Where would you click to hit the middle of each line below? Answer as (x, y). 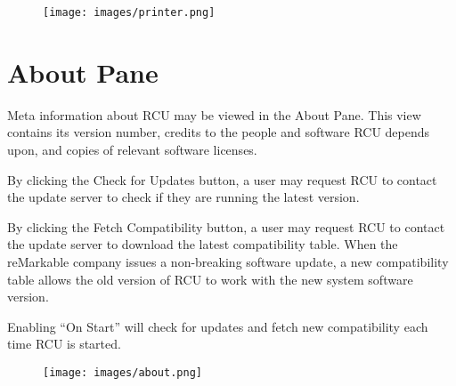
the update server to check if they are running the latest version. (183, 197)
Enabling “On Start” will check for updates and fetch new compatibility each (218, 326)
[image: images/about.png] (122, 372)
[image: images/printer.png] (129, 12)
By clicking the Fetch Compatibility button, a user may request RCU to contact (226, 226)
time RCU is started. (64, 344)
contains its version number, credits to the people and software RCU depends (219, 132)
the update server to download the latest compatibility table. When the (203, 244)
